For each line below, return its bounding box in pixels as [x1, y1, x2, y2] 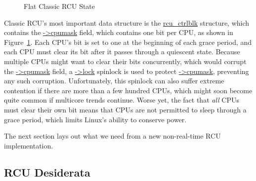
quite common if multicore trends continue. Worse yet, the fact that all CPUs [4, 95, 239, 105]
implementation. [4, 140, 53, 150]
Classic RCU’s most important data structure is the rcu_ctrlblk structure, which [4, 17, 250, 28]
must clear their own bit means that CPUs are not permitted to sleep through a [4, 104, 247, 114]
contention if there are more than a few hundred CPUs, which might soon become [4, 85, 253, 95]
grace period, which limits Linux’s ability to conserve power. [4, 114, 187, 124]
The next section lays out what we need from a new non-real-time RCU [4, 131, 221, 141]
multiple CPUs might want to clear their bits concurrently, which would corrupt [4, 56, 247, 66]
